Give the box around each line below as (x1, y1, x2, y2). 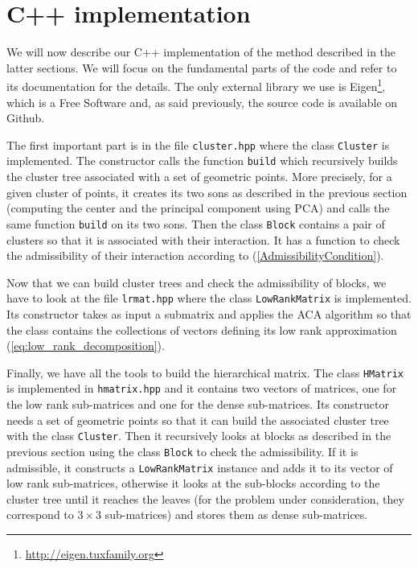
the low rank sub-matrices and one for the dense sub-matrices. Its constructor (6, 396, 389, 413)
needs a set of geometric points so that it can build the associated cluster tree (6, 411, 389, 428)
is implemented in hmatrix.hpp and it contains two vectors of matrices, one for (6, 380, 397, 397)
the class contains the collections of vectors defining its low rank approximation (6, 321, 397, 338)
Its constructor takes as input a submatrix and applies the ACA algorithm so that (6, 305, 412, 322)
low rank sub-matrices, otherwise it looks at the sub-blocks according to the (6, 475, 380, 492)
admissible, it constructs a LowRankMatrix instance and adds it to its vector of (6, 459, 393, 475)
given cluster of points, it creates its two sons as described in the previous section (6, 183, 408, 200)
